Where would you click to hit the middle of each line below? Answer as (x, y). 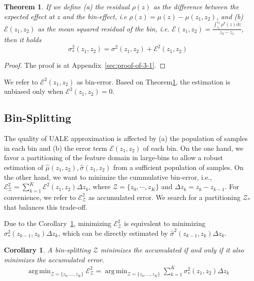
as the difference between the (196, 6)
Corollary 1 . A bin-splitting (47, 249)
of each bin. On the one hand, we (193, 148)
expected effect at (29, 16)
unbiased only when (34, 91)
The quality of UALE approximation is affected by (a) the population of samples (126, 138)
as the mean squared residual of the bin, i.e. (104, 28)
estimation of (24, 167)
